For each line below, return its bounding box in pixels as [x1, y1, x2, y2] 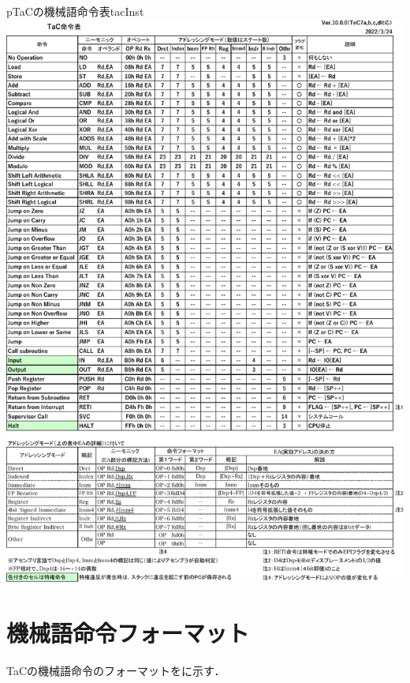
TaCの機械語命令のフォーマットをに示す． [6, 662, 225, 679]
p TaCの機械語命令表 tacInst [6, 3, 144, 19]
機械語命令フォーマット [6, 617, 250, 649]
